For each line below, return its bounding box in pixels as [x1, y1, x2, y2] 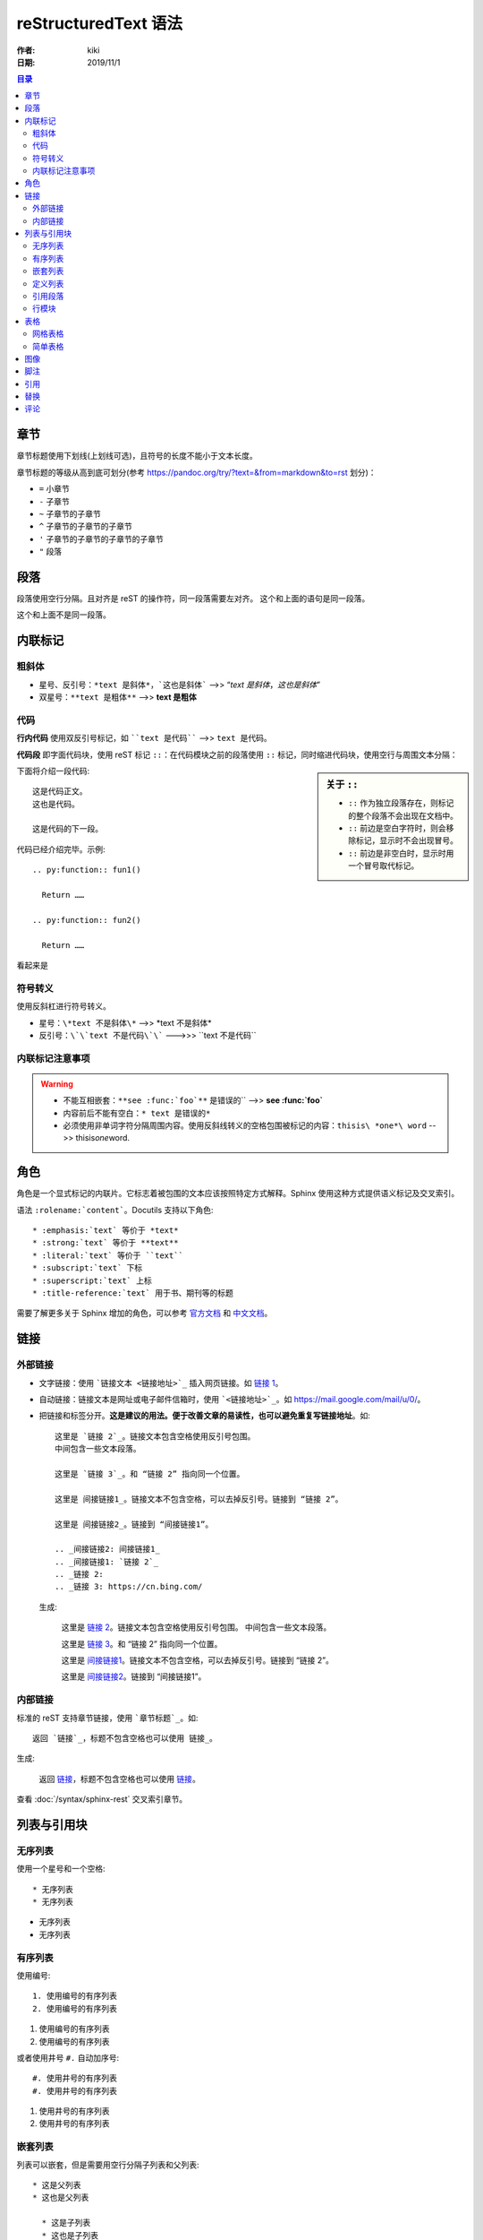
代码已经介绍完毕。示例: [16, 843, 106, 855]
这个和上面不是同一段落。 [16, 609, 111, 620]
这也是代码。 [32, 798, 80, 809]
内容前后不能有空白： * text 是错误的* [63, 1107, 211, 1118]
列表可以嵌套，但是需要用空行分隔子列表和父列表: [16, 2159, 200, 2170]
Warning [40, 1078, 73, 1089]
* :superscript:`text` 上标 [32, 1275, 152, 1286]
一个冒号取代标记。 [348, 860, 419, 871]
